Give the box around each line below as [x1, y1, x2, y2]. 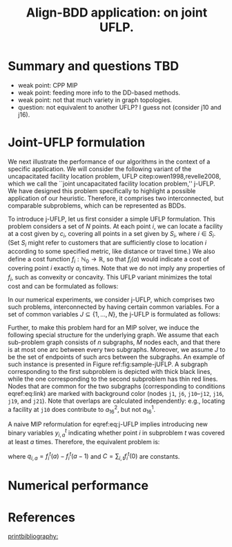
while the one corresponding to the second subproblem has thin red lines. [8, 375, 218, 383]
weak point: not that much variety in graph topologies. [17, 95, 172, 104]
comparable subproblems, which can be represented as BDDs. [8, 201, 186, 210]
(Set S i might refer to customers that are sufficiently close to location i [8, 238, 206, 248]
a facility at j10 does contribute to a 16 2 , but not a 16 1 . [8, 404, 156, 415]
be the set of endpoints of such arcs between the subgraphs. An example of [8, 352, 225, 361]
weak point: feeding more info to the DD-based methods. [17, 88, 181, 97]
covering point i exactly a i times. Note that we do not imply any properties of [8, 264, 225, 274]
